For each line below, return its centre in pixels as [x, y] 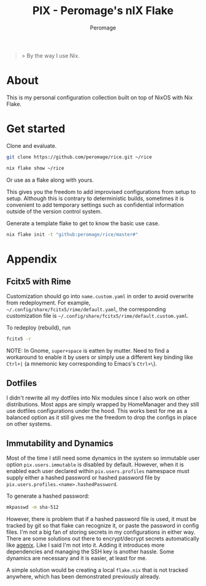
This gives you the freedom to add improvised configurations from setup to [101, 191]
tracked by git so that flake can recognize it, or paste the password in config [103, 525]
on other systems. [29, 424]
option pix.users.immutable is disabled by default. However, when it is [95, 465]
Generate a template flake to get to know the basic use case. [83, 223]
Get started [36, 129]
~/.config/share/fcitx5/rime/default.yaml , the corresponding [86, 309]
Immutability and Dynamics [60, 443]
